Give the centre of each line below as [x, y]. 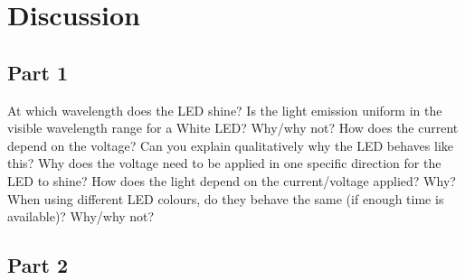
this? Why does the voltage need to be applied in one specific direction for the [224, 163]
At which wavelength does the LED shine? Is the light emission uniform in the [225, 110]
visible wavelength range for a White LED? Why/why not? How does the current [233, 128]
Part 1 [38, 72]
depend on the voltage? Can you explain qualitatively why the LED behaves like [231, 145]
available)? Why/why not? [81, 216]
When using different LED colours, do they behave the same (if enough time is [226, 198]
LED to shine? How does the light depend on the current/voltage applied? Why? [232, 180]
